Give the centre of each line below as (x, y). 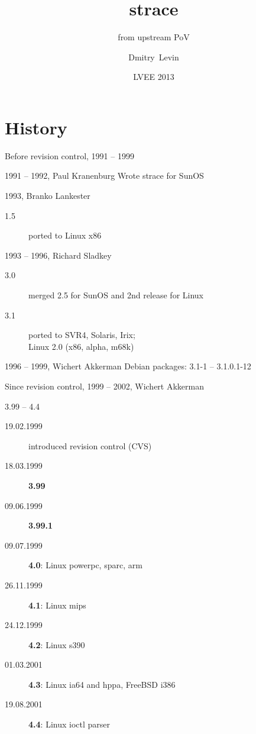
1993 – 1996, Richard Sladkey (58, 255)
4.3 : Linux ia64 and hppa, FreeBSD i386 (102, 684)
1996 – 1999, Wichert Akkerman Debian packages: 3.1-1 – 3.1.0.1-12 (128, 366)
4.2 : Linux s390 (57, 644)
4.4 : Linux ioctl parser (69, 724)
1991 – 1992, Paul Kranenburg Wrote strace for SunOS (104, 176)
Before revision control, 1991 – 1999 (69, 155)
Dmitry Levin (154, 57)
